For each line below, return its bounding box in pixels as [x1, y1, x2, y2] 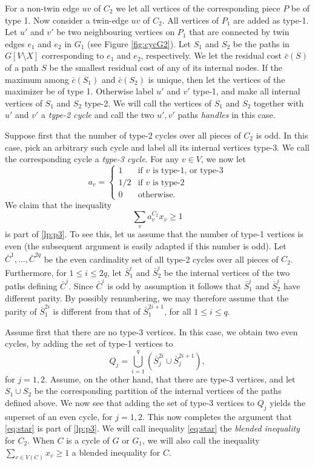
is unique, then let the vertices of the [148, 73, 285, 85]
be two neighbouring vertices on [56, 25, 175, 38]
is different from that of [53, 304, 141, 317]
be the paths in [233, 37, 290, 50]
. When [27, 434, 55, 446]
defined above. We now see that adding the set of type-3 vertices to [5, 396, 255, 409]
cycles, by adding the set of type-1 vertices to [5, 337, 173, 350]
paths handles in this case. [177, 108, 276, 121]
